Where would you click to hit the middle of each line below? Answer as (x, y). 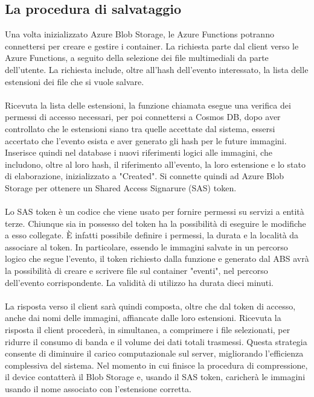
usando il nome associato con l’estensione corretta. (98, 389)
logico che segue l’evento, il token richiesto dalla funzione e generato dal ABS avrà (157, 259)
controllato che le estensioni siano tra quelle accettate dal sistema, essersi (140, 128)
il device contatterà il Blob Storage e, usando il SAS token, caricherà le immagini (155, 377)
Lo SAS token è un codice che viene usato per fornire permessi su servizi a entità (155, 211)
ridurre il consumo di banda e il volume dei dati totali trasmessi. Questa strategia (156, 341)
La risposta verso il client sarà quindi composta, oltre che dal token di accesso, (150, 306)
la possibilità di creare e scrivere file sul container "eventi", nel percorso (136, 271)
